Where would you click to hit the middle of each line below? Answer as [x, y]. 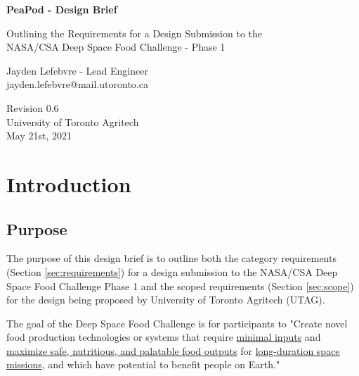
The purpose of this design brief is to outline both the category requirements [171, 258]
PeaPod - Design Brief [62, 9]
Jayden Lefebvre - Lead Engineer [77, 70]
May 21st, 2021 [39, 136]
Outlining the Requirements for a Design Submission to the [135, 33]
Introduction [69, 183]
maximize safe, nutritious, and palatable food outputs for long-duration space [173, 350]
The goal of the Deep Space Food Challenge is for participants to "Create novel [177, 323]
